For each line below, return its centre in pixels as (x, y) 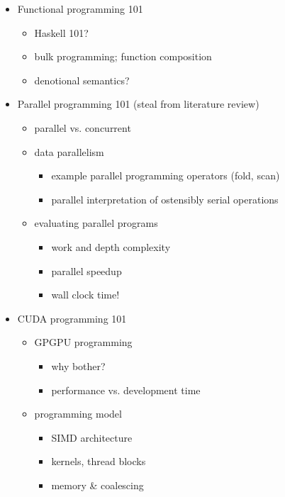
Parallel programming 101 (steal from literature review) (138, 104)
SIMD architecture (92, 437)
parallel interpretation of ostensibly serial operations (165, 199)
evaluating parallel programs (96, 223)
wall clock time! (85, 295)
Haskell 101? (61, 32)
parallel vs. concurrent (83, 127)
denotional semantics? (82, 80)
